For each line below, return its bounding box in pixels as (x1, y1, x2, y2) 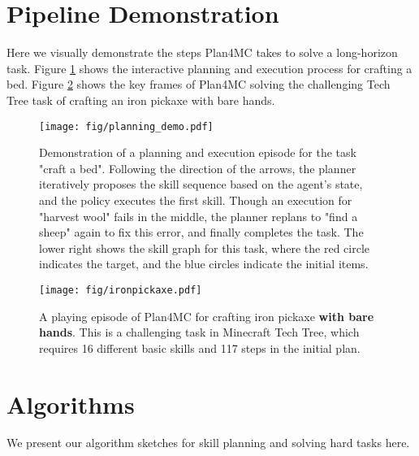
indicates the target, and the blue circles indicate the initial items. (39, 255, 369, 272)
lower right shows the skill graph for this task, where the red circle (39, 239, 370, 256)
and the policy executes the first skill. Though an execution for (39, 191, 352, 208)
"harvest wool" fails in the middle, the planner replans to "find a (39, 207, 358, 224)
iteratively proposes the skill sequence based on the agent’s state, (39, 176, 363, 193)
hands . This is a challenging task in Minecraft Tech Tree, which (39, 324, 360, 341)
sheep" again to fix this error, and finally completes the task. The (39, 224, 364, 241)
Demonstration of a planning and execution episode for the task (39, 144, 356, 161)
